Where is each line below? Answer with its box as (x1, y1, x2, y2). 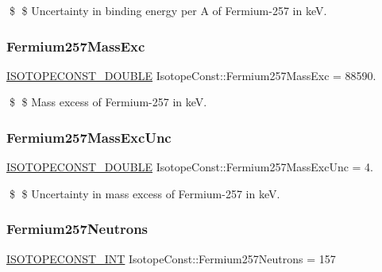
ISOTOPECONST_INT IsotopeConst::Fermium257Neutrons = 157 (6, 250, 336, 266)
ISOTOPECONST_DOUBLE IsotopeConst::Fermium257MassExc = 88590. (6, 67, 376, 83)
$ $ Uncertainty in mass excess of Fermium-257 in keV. (9, 185, 280, 201)
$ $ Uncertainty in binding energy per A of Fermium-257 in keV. (9, 2, 327, 18)
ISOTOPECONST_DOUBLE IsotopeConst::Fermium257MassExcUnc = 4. (6, 159, 373, 175)
